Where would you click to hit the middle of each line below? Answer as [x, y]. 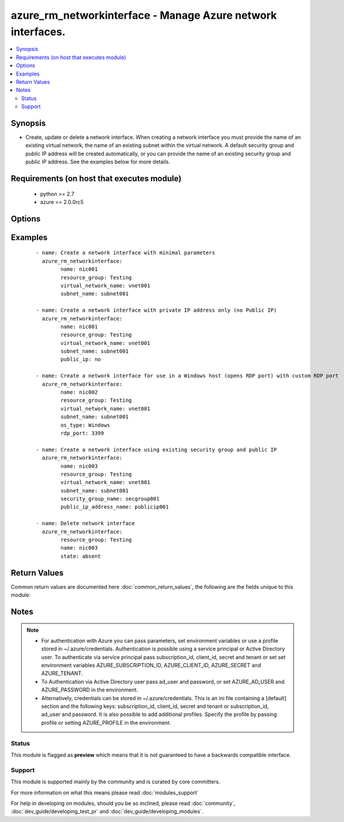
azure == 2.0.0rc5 [62, 202]
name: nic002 [79, 392]
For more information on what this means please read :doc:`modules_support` [105, 792]
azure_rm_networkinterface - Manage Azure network [144, 15]
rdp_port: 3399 [82, 433]
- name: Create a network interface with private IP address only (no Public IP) [156, 310]
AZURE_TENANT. [62, 673]
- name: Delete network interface [85, 523]
